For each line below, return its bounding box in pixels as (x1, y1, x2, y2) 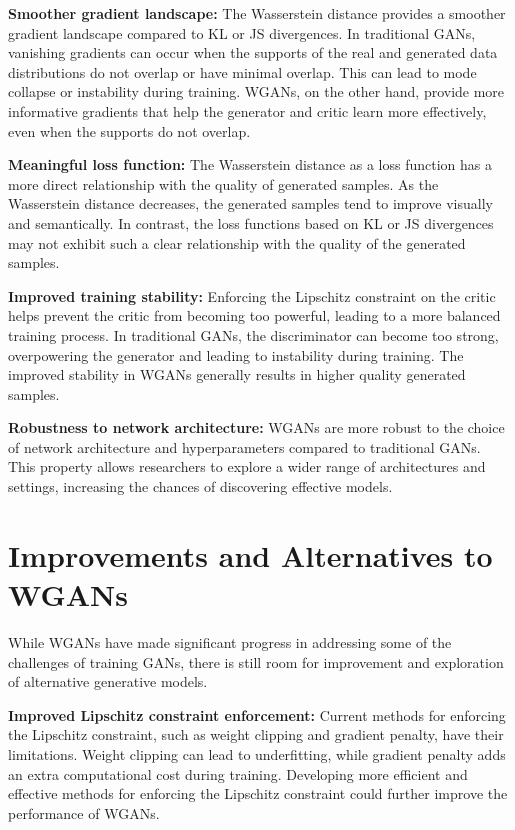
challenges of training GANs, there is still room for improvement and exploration (8, 651, 504, 672)
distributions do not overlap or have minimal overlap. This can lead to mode (8, 61, 477, 82)
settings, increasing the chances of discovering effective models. (8, 476, 393, 497)
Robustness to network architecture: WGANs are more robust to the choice (8, 417, 505, 438)
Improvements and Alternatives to (8, 534, 493, 575)
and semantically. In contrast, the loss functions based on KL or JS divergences (8, 212, 494, 233)
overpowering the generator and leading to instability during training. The (8, 344, 464, 365)
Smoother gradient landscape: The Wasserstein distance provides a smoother (8, 3, 506, 23)
